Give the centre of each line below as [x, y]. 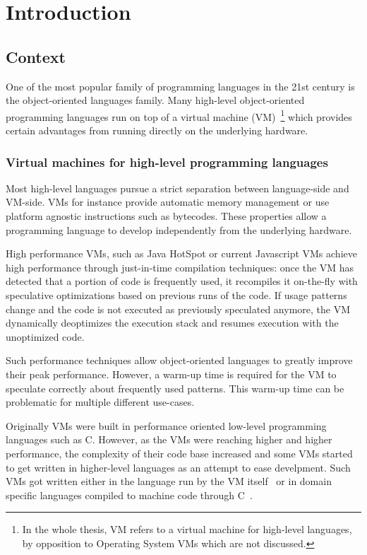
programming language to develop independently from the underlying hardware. [179, 229]
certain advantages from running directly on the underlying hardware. [157, 130]
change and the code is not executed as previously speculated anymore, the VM [178, 309]
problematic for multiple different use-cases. [100, 402]
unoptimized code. [45, 336]
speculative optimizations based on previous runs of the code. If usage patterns [176, 294]
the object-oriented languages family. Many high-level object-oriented [155, 100]
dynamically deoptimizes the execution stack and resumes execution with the [172, 323]
